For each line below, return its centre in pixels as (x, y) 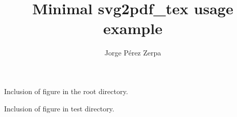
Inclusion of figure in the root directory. (66, 91)
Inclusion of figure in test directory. (59, 108)
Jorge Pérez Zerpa (133, 53)
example (133, 28)
